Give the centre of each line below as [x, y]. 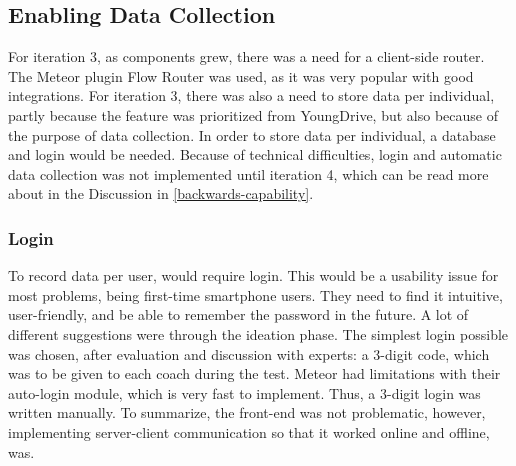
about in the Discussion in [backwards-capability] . [161, 193]
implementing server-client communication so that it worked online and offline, [249, 431]
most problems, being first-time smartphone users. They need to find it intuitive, [255, 294]
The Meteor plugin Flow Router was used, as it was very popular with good [241, 75]
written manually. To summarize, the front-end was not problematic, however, [247, 412]
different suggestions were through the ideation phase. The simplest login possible [258, 333]
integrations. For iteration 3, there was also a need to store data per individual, [251, 95]
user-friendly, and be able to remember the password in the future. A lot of [238, 314]
